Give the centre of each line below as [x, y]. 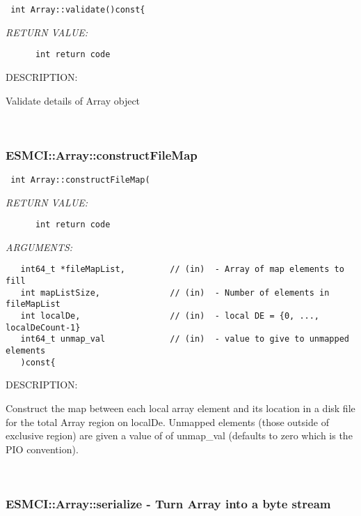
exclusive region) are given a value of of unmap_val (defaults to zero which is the [179, 435]
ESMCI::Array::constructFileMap [102, 154]
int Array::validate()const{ [78, 10]
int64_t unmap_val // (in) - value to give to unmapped [185, 339]
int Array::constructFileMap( [80, 180]
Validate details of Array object [73, 100]
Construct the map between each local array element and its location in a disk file [180, 408]
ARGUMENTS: [39, 246]
